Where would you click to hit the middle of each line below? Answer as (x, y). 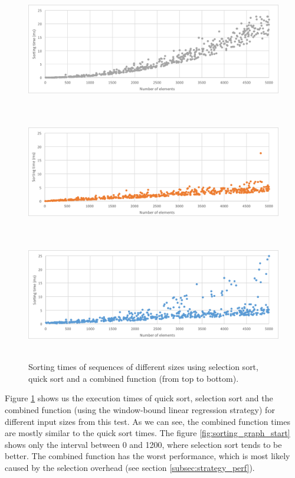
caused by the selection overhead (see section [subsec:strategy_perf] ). (130, 467)
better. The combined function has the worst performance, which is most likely (147, 456)
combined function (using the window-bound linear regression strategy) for (140, 410)
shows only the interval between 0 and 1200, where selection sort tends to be (143, 444)
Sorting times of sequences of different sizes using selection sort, (143, 367)
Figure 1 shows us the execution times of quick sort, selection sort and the (139, 398)
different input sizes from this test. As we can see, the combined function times (147, 421)
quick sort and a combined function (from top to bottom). (134, 378)
